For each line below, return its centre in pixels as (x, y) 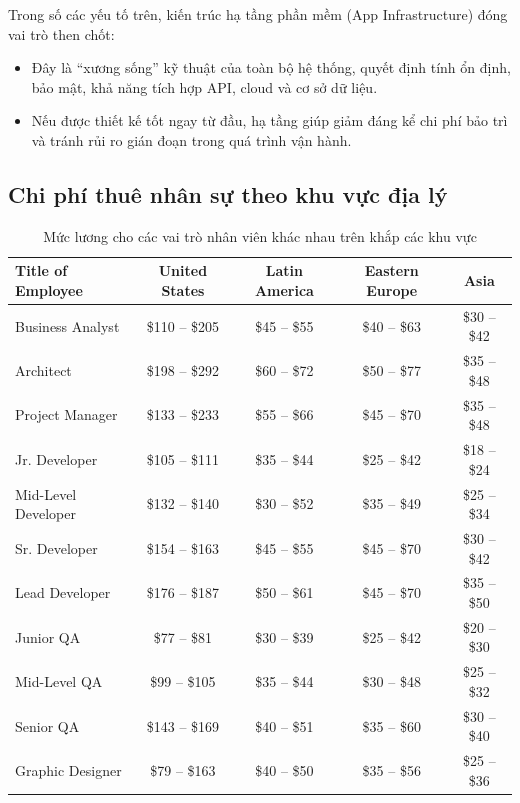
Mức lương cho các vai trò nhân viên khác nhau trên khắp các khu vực (260, 235)
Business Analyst (67, 325)
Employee (49, 289)
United (183, 270)
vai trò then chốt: (61, 33)
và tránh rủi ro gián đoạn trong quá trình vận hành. (191, 139)
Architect (43, 370)
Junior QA (48, 636)
